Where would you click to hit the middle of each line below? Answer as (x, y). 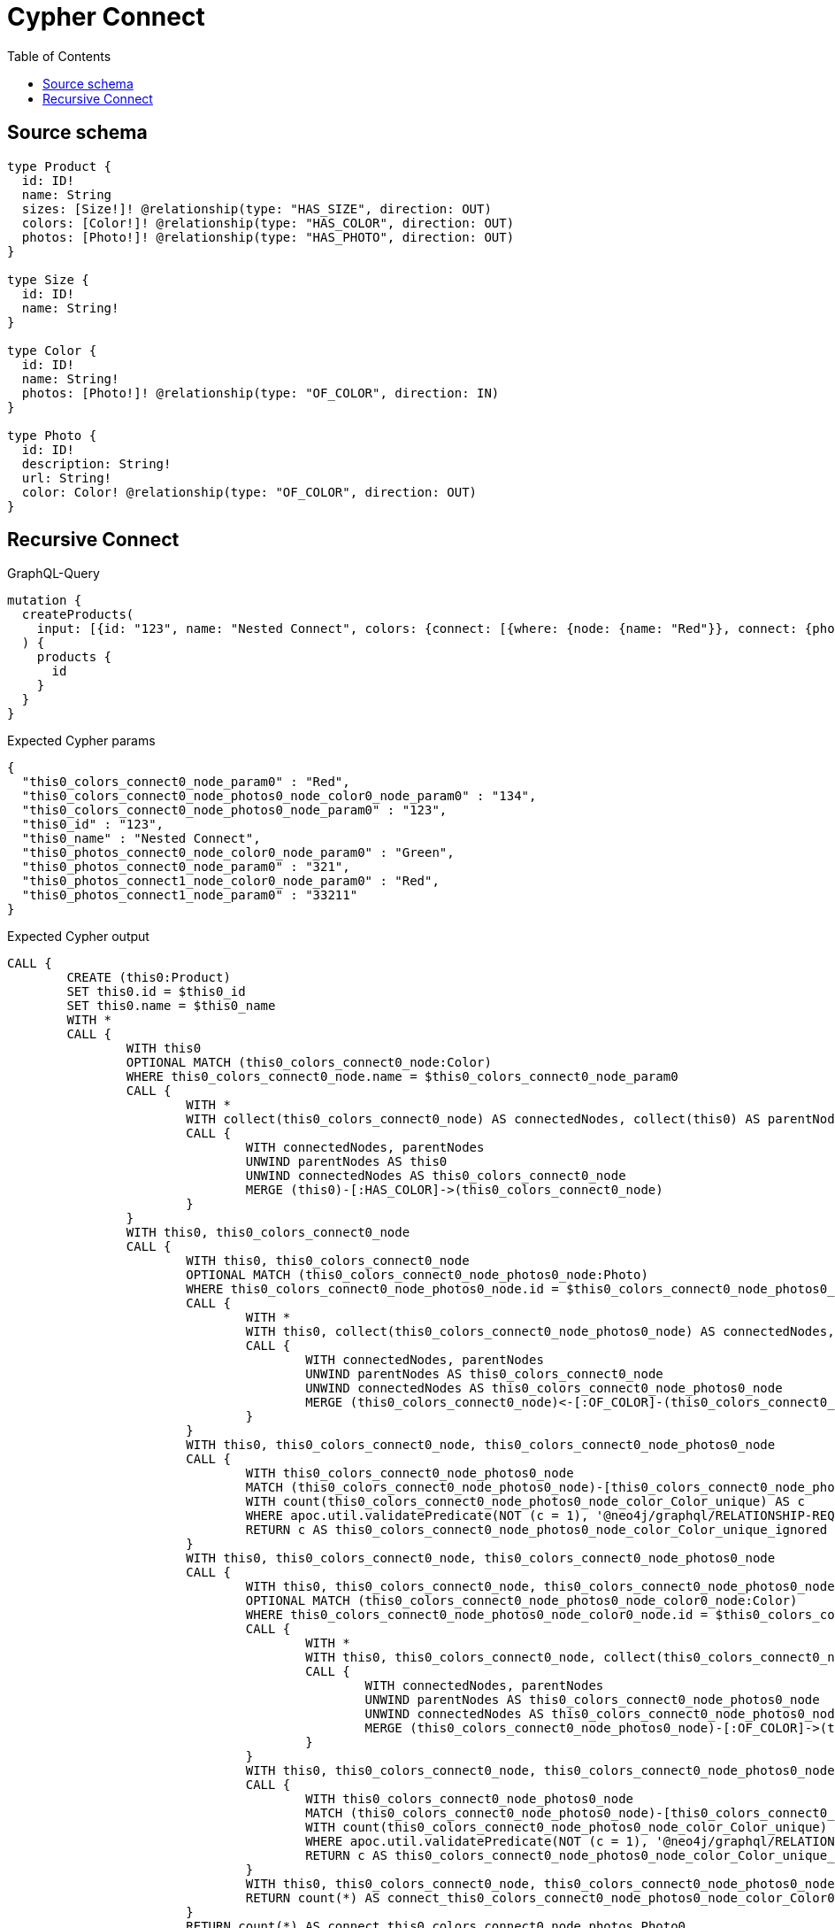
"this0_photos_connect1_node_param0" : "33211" (190, 895)
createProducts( (78, 615)
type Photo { (52, 435)
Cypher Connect (106, 17)
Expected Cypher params (81, 741)
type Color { (52, 350)
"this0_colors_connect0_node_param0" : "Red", (186, 782)
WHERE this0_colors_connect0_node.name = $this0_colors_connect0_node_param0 (402, 1077)
